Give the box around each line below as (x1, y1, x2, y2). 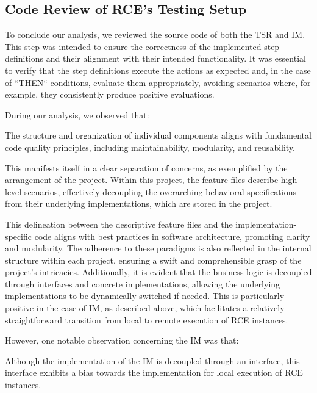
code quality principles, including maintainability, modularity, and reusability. (5, 140, 296, 153)
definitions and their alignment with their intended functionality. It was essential (5, 52, 306, 65)
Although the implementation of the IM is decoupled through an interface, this (5, 354, 300, 367)
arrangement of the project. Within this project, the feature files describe (5, 173, 279, 186)
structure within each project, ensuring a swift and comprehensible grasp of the (5, 253, 302, 266)
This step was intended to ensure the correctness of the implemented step (5, 40, 280, 52)
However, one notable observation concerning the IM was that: (5, 334, 239, 347)
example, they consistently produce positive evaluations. (5, 88, 215, 101)
